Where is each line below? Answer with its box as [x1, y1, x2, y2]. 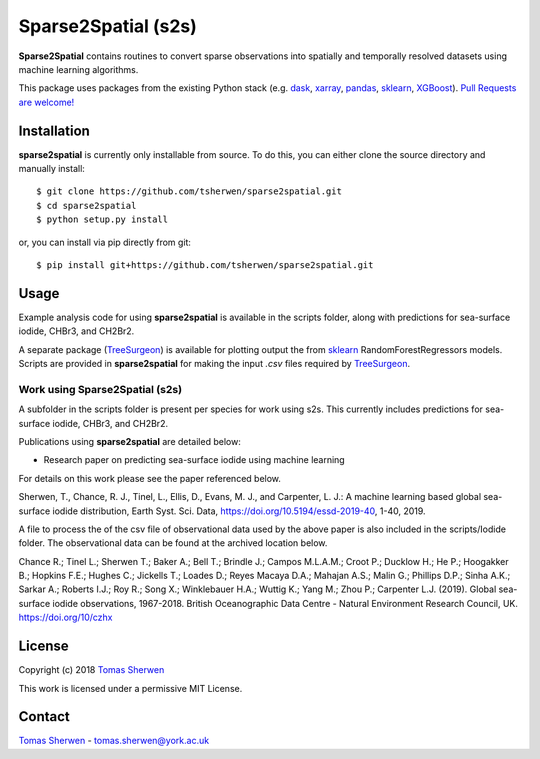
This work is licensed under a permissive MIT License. [18, 682, 243, 694]
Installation [18, 122, 90, 139]
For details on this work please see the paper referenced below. [18, 472, 282, 484]
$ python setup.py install [36, 214, 169, 225]
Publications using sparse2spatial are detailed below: [18, 435, 242, 447]
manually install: [18, 163, 85, 175]
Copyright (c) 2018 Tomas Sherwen [18, 664, 165, 676]
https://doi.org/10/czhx [18, 611, 113, 624]
